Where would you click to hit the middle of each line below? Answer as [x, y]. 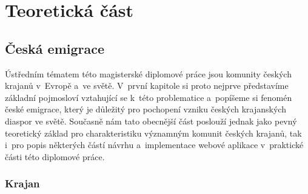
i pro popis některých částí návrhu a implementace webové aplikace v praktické [154, 145]
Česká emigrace [55, 48]
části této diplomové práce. [55, 156]
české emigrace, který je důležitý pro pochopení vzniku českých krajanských [146, 109]
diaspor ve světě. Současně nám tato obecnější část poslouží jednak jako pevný [151, 121]
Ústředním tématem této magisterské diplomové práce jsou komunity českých [148, 73]
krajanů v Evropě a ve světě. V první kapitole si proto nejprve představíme [147, 86]
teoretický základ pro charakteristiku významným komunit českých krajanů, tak [153, 133]
